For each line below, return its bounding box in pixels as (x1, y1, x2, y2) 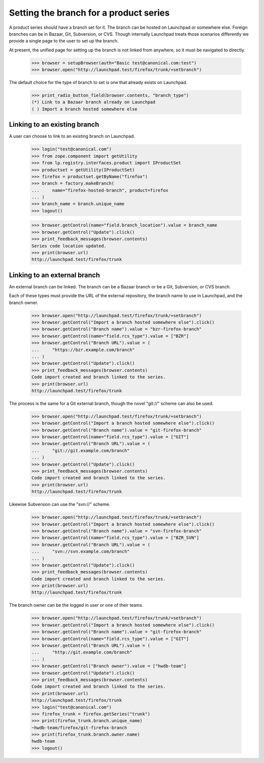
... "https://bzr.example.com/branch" (31, 347, 135, 352)
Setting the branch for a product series (9, 7, 170, 18)
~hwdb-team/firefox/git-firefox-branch (31, 725, 127, 730)
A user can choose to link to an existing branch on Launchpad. (9, 133, 135, 139)
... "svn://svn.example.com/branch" (31, 549, 130, 554)
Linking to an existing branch (9, 120, 100, 129)
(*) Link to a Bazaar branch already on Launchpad (31, 99, 156, 105)
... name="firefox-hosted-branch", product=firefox (31, 187, 169, 193)
